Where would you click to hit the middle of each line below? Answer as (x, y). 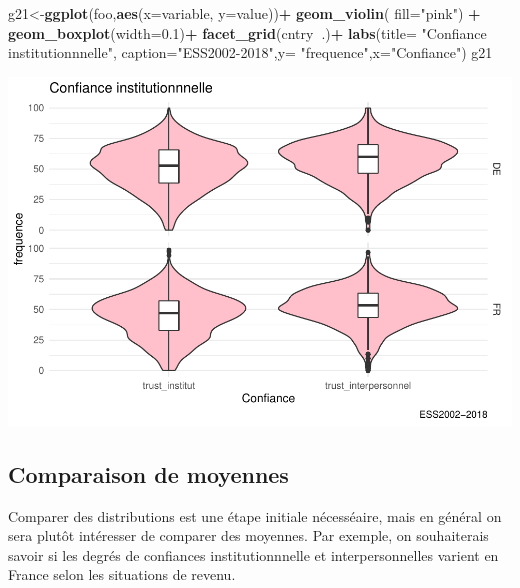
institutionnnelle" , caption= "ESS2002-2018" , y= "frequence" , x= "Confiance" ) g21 (250, 52)
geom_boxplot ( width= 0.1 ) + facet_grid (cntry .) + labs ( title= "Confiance (247, 32)
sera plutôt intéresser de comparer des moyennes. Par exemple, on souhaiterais (248, 535)
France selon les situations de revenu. (122, 574)
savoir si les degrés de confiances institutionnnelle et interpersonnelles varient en (253, 554)
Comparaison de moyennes (148, 473)
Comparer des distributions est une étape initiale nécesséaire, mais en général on (255, 515)
